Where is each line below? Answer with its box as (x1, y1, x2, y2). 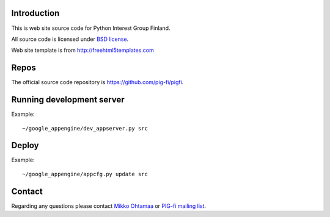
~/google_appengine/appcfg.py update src (22, 171, 148, 177)
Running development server (11, 94, 125, 105)
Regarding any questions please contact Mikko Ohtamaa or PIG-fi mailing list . (11, 202, 207, 210)
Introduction (11, 8, 60, 18)
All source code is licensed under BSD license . (11, 35, 129, 43)
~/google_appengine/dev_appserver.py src (22, 125, 148, 132)
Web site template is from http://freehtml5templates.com (11, 46, 154, 54)
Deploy (11, 140, 39, 151)
